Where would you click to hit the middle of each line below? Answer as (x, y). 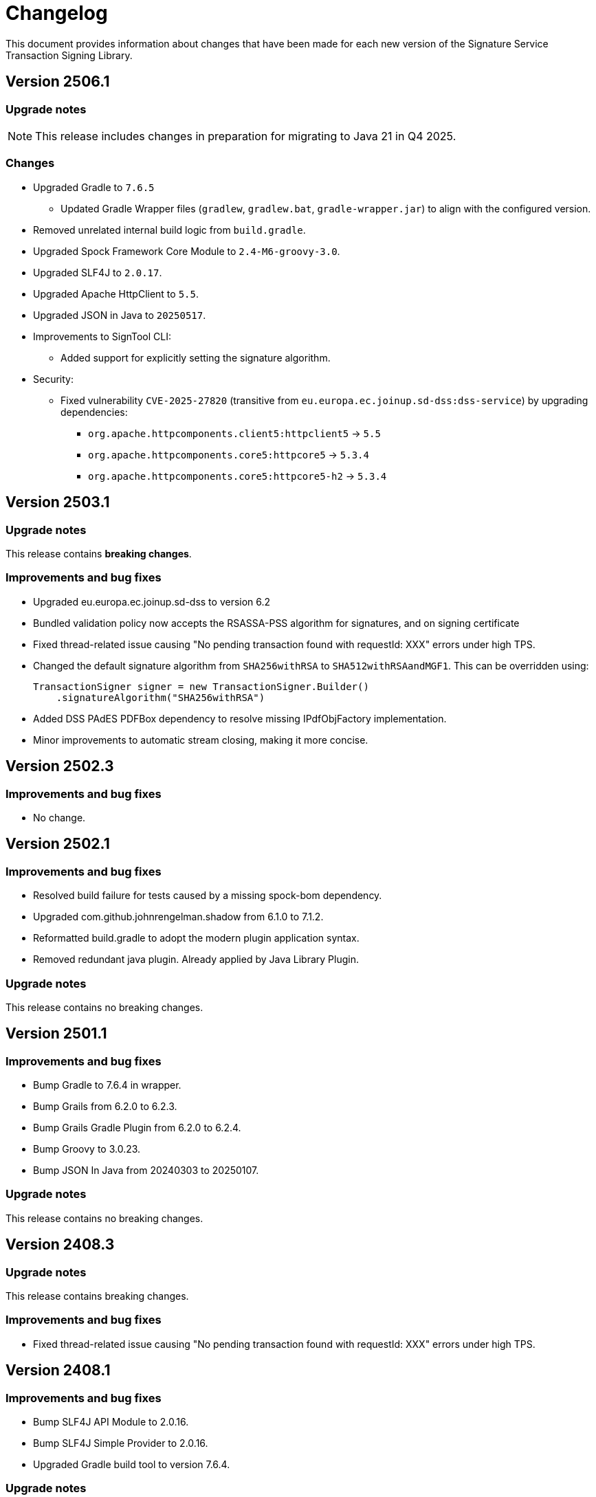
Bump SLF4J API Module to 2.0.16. (111, 1422)
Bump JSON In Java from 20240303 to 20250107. (146, 1171)
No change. (59, 817)
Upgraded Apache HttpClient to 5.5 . (116, 293)
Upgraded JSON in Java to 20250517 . (120, 315)
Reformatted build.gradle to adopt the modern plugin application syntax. (196, 938)
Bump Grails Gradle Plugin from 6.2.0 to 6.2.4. (137, 1128)
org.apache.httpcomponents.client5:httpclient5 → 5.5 (234, 433)
